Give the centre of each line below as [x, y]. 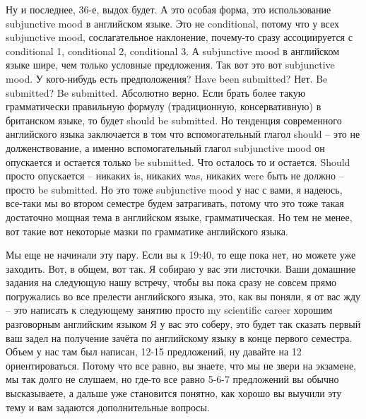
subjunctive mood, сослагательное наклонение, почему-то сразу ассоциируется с [179, 37]
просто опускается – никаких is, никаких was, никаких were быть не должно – [175, 176]
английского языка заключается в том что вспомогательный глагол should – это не [183, 134]
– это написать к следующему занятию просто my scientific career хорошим [169, 310]
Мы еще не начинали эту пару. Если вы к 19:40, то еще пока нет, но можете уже [181, 255]
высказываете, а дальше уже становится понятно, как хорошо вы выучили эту [174, 393]
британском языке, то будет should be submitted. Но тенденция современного [174, 120]
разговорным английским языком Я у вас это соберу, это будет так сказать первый [183, 324]
